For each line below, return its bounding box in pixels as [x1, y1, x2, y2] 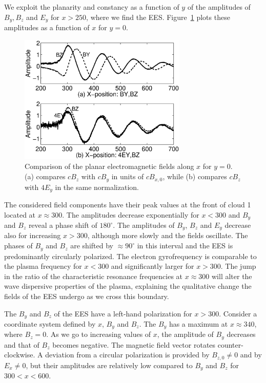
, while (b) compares [162, 171, 227, 182]
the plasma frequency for [4, 261, 82, 271]
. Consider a [219, 308, 257, 318]
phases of [4, 240, 33, 251]
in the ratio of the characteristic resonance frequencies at [4, 270, 183, 281]
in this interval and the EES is [137, 240, 233, 251]
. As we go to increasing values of [46, 329, 151, 339]
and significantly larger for [111, 261, 194, 271]
